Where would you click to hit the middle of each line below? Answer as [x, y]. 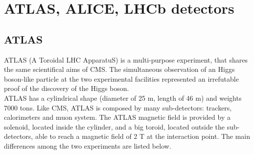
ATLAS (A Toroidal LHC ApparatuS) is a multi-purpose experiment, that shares [126, 59]
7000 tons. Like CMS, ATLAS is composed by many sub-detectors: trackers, [118, 107]
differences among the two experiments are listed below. [88, 145]
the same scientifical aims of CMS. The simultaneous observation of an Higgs [119, 69]
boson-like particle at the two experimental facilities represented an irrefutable [121, 78]
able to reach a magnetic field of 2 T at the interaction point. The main [142, 136]
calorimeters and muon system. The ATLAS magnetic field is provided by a [117, 117]
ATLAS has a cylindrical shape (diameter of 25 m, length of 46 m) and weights [123, 98]
